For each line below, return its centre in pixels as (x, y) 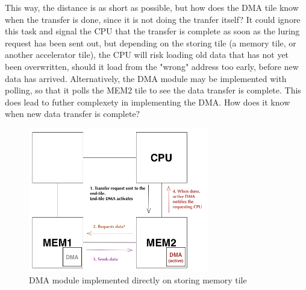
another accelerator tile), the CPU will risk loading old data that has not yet (147, 55)
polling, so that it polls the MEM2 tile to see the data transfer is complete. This (153, 90)
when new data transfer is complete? (73, 114)
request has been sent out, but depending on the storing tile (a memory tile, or (151, 43)
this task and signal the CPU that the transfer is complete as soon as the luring (152, 31)
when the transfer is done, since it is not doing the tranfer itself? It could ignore (153, 19)
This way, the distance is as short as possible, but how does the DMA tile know (152, 7)
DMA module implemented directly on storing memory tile (138, 280)
